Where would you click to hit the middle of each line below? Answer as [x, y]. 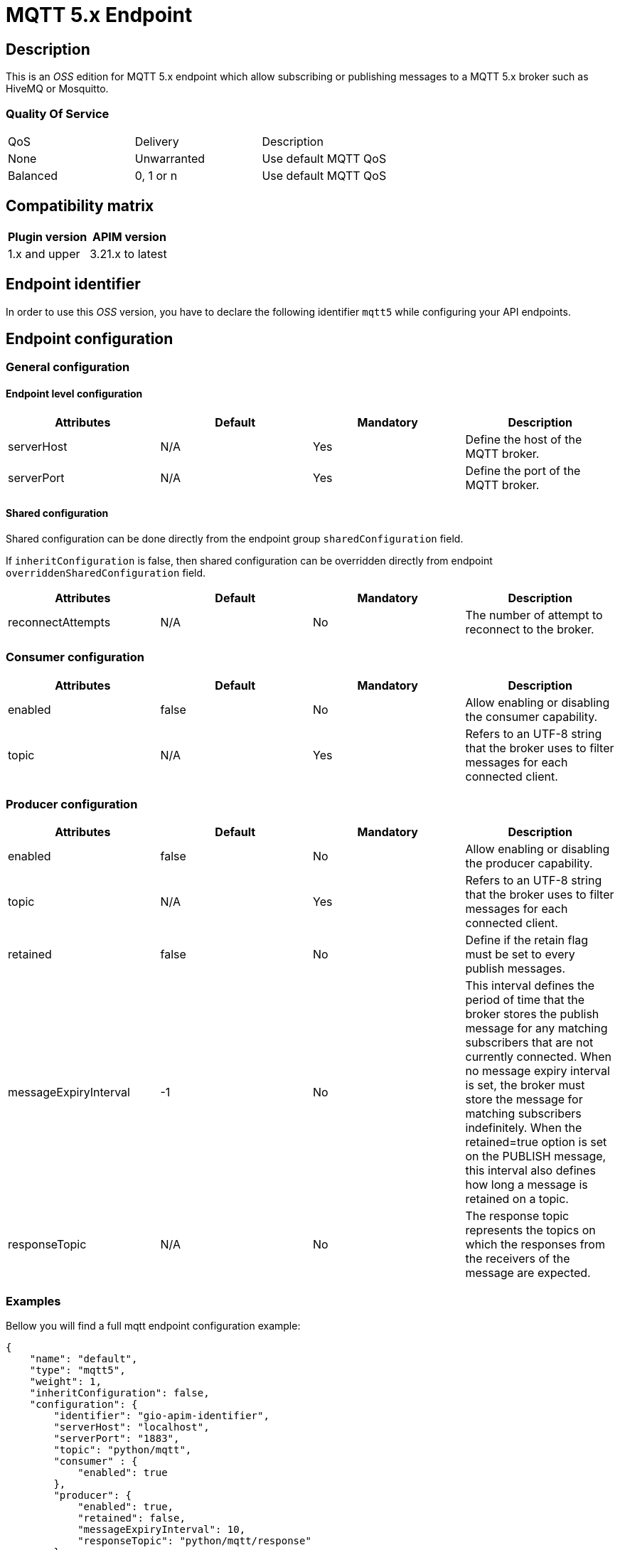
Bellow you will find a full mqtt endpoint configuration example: [153, 1326]
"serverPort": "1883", [117, 1439]
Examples [33, 1301]
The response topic [517, 1216]
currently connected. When [539, 1057]
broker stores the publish [532, 1014]
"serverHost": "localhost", [132, 1427]
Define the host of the [524, 439]
